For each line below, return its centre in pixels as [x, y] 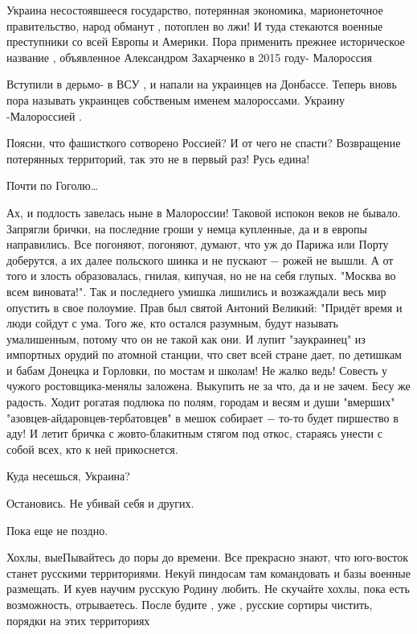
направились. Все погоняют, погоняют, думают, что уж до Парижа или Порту [198, 244]
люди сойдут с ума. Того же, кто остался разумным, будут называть [172, 323]
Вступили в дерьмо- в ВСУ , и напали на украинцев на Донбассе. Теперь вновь [202, 84]
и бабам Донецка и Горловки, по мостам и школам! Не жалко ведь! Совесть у [197, 370]
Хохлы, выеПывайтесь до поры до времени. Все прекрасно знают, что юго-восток [208, 557]
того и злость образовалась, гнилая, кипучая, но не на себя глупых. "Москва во [201, 276]
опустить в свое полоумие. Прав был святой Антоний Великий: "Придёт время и [204, 307]
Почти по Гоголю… [53, 185]
